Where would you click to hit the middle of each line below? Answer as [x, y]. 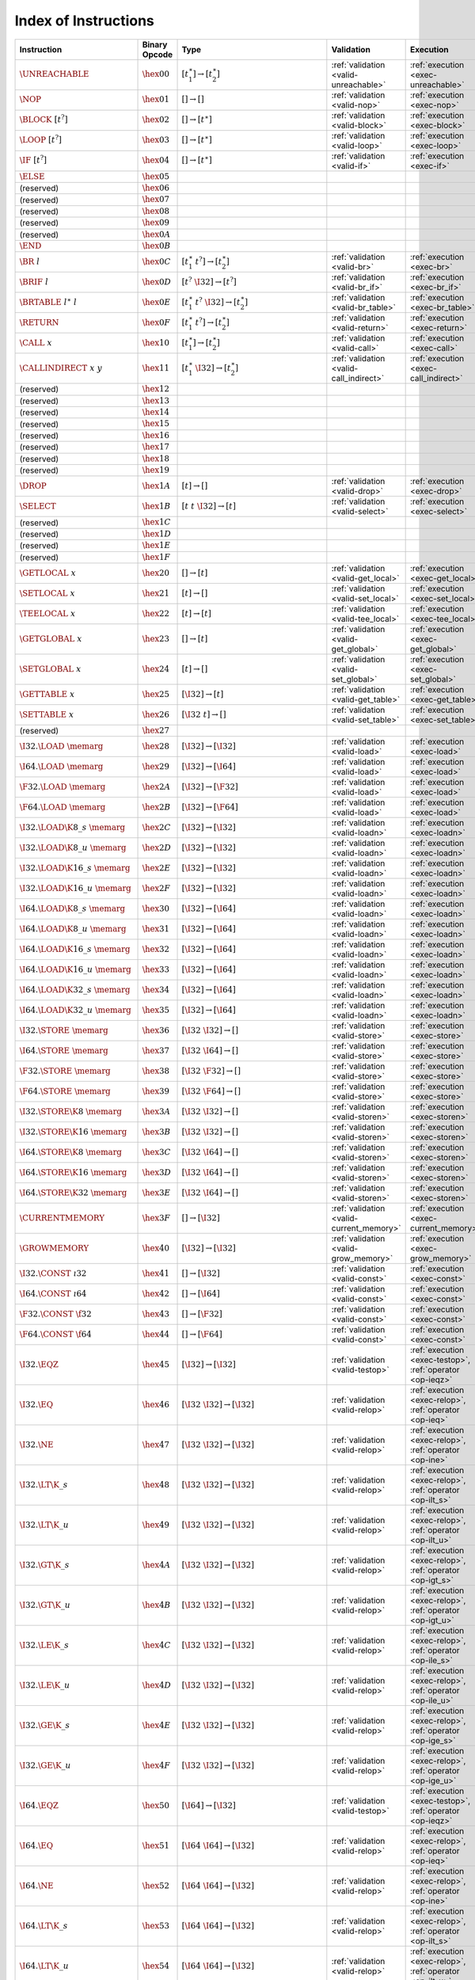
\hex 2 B [156, 807]
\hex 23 [156, 639]
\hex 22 [156, 613]
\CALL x [36, 343]
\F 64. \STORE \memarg [65, 1091]
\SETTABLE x [47, 714]
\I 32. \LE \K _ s [44, 1645]
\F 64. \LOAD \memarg [63, 807]
